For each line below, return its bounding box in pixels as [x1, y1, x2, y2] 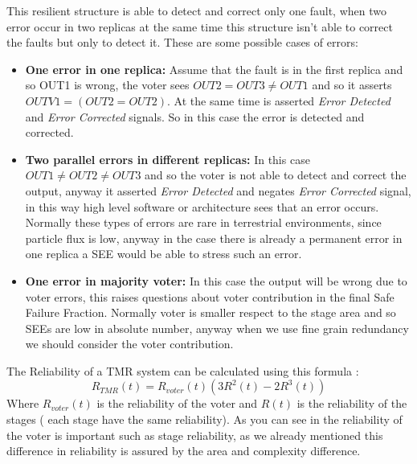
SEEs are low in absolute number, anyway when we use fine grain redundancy [25, 319, 409, 336]
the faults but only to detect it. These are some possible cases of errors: [6, 34, 358, 51]
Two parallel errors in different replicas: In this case [25, 150, 310, 167]
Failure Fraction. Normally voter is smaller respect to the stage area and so [25, 304, 396, 321]
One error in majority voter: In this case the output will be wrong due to [25, 272, 407, 289]
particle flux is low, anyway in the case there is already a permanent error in [25, 229, 403, 246]
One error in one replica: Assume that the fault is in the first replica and [25, 60, 403, 77]
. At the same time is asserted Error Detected [167, 92, 390, 109]
